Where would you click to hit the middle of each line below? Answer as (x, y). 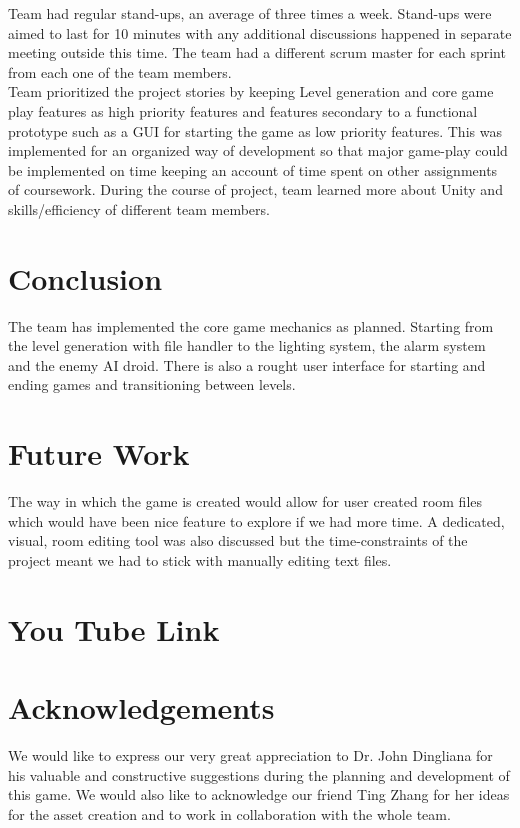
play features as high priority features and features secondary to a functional (243, 110)
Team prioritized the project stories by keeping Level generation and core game (251, 91)
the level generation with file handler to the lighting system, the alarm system (247, 345)
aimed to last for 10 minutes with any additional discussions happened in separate (260, 32)
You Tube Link (114, 628)
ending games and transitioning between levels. (152, 384)
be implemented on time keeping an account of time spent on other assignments (253, 169)
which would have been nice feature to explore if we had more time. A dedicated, (256, 520)
